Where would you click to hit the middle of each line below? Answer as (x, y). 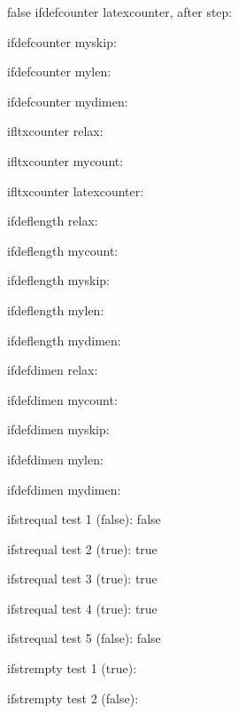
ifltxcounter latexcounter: (76, 190)
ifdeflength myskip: (58, 280)
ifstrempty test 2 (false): (73, 698)
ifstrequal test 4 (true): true (82, 608)
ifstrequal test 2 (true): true (82, 548)
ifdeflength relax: (53, 221)
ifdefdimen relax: (53, 370)
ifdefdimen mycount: (62, 399)
